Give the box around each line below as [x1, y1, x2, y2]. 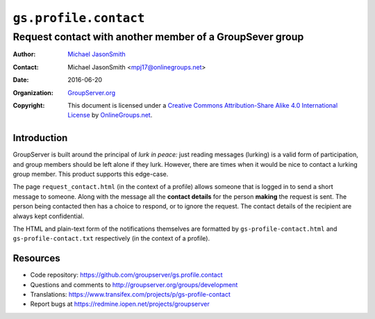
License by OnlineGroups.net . [67, 111, 153, 120]
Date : [12, 76, 29, 84]
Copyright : [12, 101, 45, 109]
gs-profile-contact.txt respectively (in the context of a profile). [12, 234, 210, 243]
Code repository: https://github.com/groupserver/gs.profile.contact [30, 271, 223, 279]
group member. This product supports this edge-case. [12, 170, 169, 179]
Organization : [12, 88, 53, 97]
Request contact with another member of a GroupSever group [12, 31, 304, 43]
